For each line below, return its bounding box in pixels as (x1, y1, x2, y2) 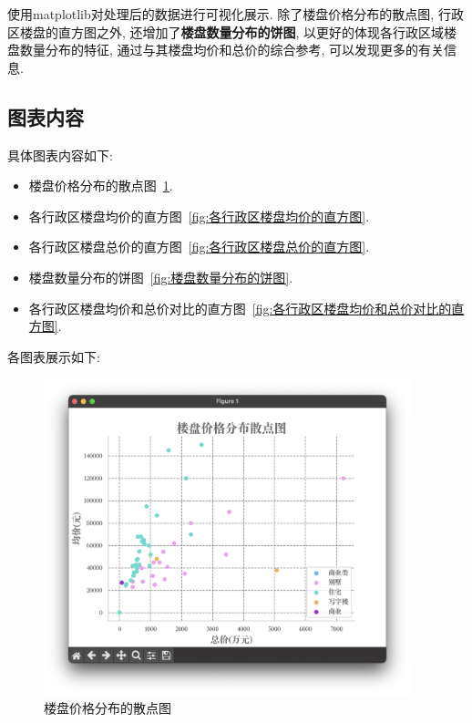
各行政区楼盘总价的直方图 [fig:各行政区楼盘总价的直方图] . (28, 237, 370, 256)
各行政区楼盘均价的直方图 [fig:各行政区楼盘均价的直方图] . (28, 206, 370, 225)
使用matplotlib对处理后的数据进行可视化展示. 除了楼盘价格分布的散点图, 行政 (7, 5, 464, 23)
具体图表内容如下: (7, 145, 113, 164)
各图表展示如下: (7, 346, 100, 366)
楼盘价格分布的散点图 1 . (28, 176, 173, 195)
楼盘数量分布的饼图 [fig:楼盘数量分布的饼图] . (28, 267, 293, 286)
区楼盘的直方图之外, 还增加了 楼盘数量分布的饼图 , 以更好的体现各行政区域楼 (7, 22, 457, 41)
